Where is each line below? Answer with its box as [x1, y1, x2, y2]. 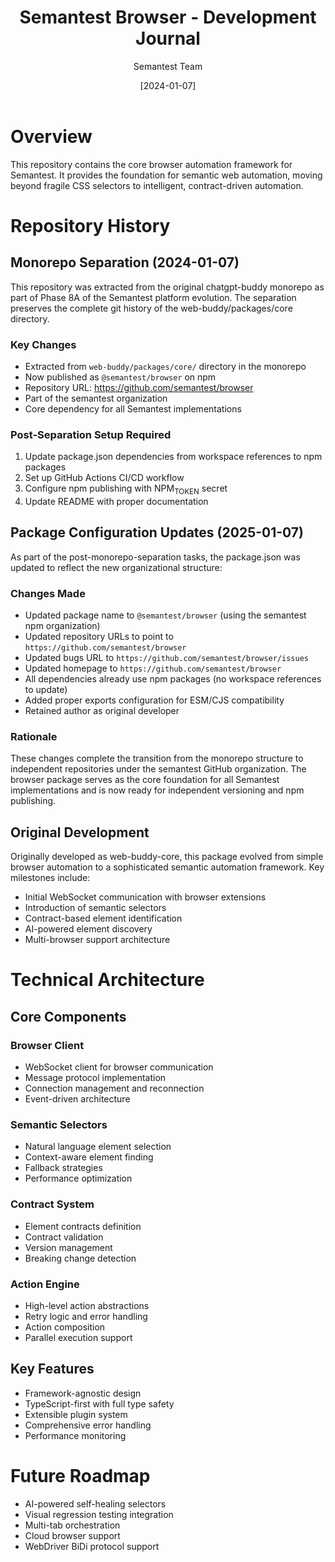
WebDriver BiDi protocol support [24, 1540, 160, 1552]
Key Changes [10, 337, 77, 351]
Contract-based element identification [24, 912, 183, 925]
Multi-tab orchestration [24, 1519, 121, 1531]
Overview [10, 125, 93, 148]
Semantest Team [133, 60, 203, 72]
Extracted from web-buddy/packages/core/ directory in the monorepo [24, 360, 307, 372]
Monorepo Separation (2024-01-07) [10, 254, 240, 271]
